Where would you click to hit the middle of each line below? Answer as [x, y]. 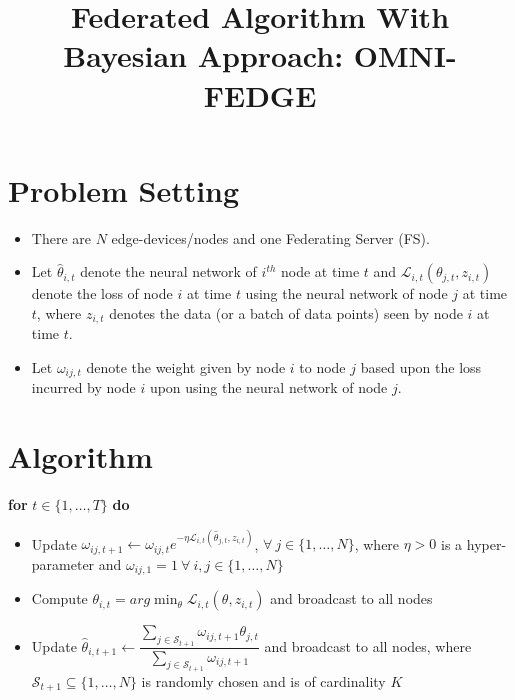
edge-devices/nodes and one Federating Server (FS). [270, 237]
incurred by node [83, 387]
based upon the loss [421, 366]
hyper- [486, 543]
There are [61, 237]
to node [322, 366]
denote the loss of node [102, 293]
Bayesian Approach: [203, 55]
